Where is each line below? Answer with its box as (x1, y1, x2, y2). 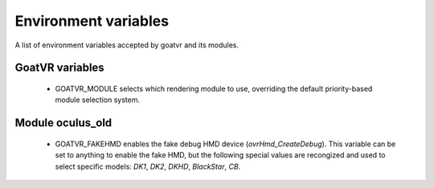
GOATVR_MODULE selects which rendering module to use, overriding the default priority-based (55, 84, 373, 93)
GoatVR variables (14, 61, 104, 75)
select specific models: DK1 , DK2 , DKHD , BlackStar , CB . (55, 161, 241, 171)
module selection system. (55, 95, 141, 104)
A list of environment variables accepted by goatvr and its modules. (14, 40, 239, 50)
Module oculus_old (14, 116, 113, 130)
